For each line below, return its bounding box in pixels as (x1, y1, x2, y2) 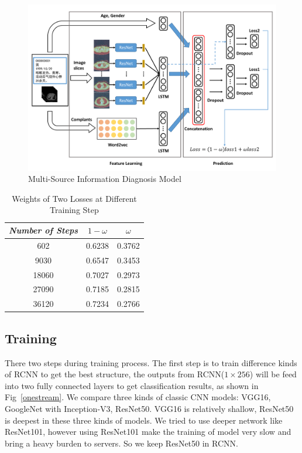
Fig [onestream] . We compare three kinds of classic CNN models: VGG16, (5, 391, 271, 403)
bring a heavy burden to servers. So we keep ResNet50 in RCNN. (5, 437, 238, 449)
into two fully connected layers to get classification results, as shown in (5, 379, 259, 391)
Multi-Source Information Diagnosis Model (28, 173, 181, 185)
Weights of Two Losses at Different (12, 192, 137, 204)
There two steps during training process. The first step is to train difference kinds (5, 356, 297, 369)
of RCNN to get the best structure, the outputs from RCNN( (5, 368, 225, 380)
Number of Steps (9, 224, 78, 236)
